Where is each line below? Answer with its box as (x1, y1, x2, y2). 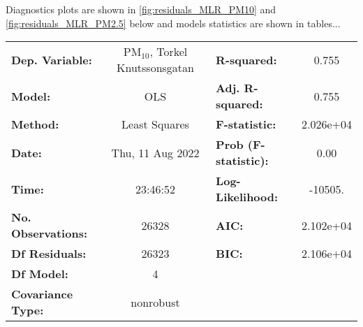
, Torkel (149, 43, 188, 60)
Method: (11, 116, 59, 133)
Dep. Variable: (11, 51, 92, 68)
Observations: (11, 225, 88, 242)
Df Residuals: (11, 245, 87, 262)
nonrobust (131, 293, 180, 310)
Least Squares (121, 116, 189, 133)
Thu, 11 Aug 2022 (111, 144, 200, 161)
